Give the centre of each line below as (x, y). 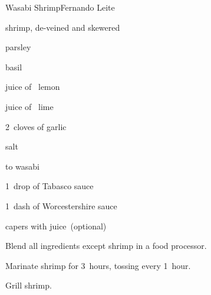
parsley (18, 47)
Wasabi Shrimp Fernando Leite (60, 7)
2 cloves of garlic (36, 126)
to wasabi (23, 166)
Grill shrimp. (29, 285)
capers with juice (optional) (56, 226)
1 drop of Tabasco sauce (50, 186)
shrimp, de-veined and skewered (63, 27)
